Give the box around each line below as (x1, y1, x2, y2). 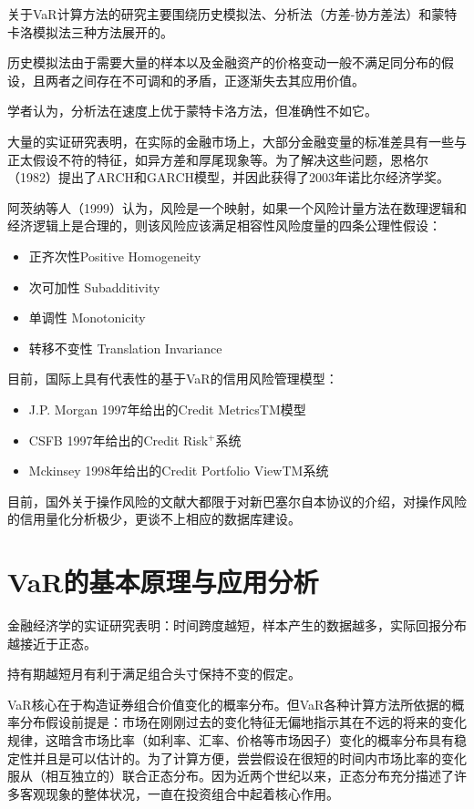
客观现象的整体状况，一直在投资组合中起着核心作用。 (19, 783, 339, 803)
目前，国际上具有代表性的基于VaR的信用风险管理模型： (7, 369, 338, 388)
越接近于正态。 (7, 633, 97, 652)
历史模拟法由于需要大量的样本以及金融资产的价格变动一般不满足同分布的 (7, 53, 441, 72)
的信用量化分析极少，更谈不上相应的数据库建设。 (7, 509, 301, 528)
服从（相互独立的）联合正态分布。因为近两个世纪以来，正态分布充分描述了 (7, 766, 454, 785)
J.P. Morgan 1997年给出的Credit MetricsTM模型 (28, 399, 306, 418)
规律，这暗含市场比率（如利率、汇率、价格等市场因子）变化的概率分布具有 (7, 730, 454, 749)
